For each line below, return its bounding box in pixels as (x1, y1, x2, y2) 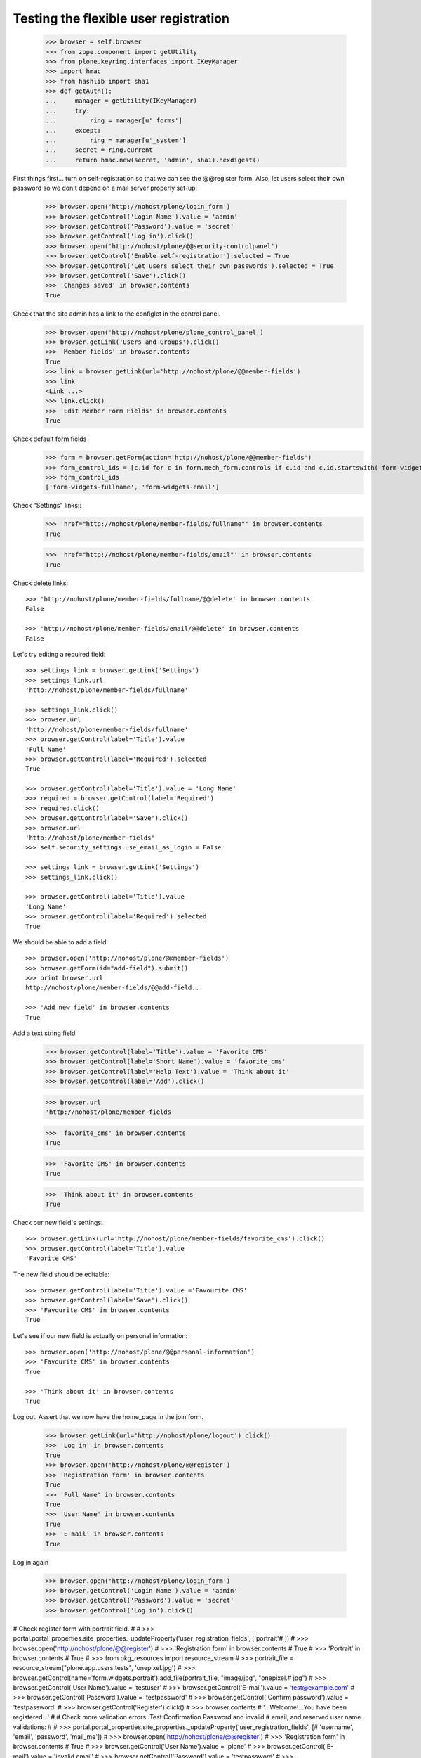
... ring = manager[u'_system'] (45, 136, 186, 144)
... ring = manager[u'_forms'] (45, 117, 182, 124)
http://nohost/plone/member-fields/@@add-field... (25, 984, 203, 992)
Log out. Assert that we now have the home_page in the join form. (13, 1413, 203, 1421)
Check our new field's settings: (13, 1219, 103, 1227)
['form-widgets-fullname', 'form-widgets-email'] (45, 483, 220, 492)
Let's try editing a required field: (13, 650, 106, 658)
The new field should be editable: (13, 1270, 110, 1278)
